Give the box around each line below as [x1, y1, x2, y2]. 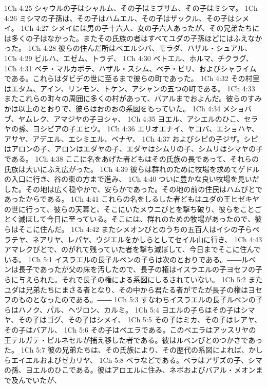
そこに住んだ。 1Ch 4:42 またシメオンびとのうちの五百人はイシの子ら [18, 224, 253, 235]
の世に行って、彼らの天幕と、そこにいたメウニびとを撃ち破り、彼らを [4, 203, 240, 214]
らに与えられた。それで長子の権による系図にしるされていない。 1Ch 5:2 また [4, 274, 263, 285]
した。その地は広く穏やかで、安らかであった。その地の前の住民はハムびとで [4, 183, 262, 194]
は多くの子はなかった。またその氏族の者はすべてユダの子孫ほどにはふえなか [4, 32, 262, 43]
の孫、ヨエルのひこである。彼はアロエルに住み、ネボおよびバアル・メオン [4, 364, 256, 375]
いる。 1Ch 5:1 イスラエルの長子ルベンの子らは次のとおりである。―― [4, 254, 242, 264]
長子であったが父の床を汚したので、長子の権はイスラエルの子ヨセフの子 [18, 264, 262, 275]
